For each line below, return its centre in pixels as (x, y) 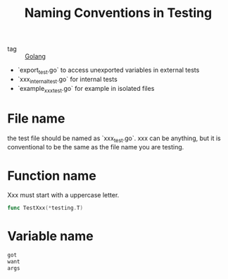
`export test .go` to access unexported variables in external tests (108, 70)
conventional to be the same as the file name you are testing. (96, 147)
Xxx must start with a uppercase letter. (63, 195)
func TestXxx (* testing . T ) (45, 208)
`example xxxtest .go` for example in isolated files (86, 89)
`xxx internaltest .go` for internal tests (67, 80)
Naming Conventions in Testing (118, 13)
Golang (35, 56)
